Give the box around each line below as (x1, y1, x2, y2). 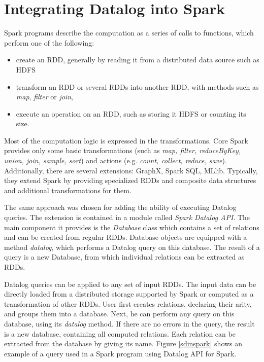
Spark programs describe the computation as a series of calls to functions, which (4, 27, 254, 38)
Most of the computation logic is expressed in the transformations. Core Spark (4, 135, 248, 146)
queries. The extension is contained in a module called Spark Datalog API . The (4, 212, 250, 223)
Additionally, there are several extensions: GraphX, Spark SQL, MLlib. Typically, (4, 165, 258, 175)
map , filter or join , (16, 91, 73, 102)
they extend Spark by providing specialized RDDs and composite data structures (4, 175, 256, 186)
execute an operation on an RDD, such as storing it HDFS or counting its (16, 108, 246, 119)
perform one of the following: (4, 37, 94, 48)
